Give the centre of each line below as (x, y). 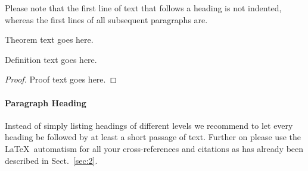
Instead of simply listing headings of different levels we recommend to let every (149, 125)
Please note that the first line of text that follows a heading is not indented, (143, 8)
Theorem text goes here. (49, 39)
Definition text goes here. (51, 59)
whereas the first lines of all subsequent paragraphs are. (106, 19)
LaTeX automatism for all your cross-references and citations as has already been (154, 148)
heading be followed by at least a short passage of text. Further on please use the (153, 137)
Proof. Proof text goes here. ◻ (61, 79)
